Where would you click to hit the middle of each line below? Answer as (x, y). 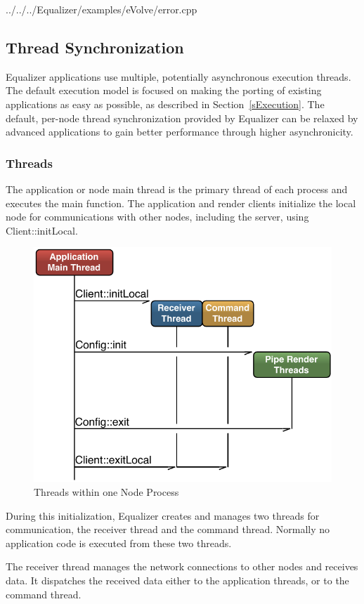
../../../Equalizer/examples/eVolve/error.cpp (102, 9)
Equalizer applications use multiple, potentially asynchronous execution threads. (178, 76)
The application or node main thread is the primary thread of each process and (177, 189)
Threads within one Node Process (106, 491)
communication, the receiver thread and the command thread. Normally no (168, 529)
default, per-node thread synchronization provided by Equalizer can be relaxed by (182, 118)
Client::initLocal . (42, 230)
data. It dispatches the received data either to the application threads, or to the (177, 580)
